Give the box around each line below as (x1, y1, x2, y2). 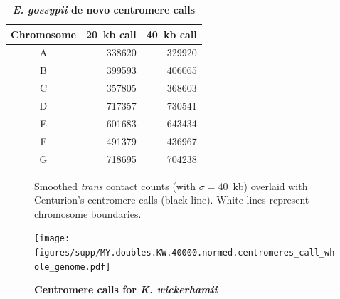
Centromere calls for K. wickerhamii (34, 282, 218, 297)
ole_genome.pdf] (34, 261, 111, 272)
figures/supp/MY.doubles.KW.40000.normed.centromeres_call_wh (34, 248, 335, 258)
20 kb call (85, 26, 137, 41)
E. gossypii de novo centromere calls (12, 2, 195, 16)
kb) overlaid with (233, 178, 308, 193)
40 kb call (146, 26, 197, 41)
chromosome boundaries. (34, 206, 142, 221)
